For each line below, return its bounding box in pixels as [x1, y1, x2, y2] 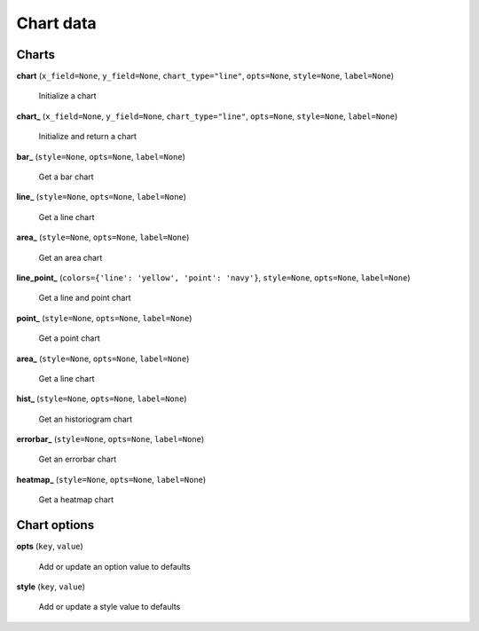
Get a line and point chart [38, 293, 132, 304]
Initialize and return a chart [38, 131, 137, 142]
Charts [16, 47, 56, 62]
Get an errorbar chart [38, 454, 117, 465]
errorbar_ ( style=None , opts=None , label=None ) [16, 434, 205, 445]
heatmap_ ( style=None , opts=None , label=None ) [16, 474, 207, 485]
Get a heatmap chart [38, 494, 114, 505]
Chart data [16, 13, 97, 33]
